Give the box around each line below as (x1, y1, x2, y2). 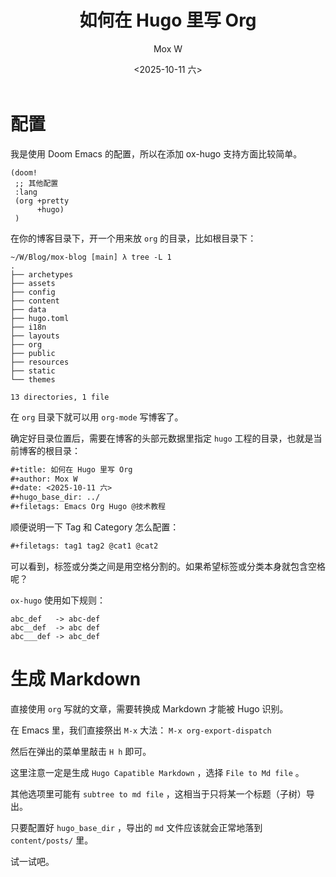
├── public (10, 348, 56, 358)
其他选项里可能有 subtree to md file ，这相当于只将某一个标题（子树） (10, 787, 307, 800)
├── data (10, 304, 47, 315)
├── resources (10, 357, 70, 367)
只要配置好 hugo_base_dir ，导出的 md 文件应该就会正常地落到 (10, 821, 263, 833)
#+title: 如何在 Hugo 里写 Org (10, 464, 133, 475)
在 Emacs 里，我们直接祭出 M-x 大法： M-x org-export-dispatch (10, 724, 272, 736)
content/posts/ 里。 (10, 834, 94, 846)
